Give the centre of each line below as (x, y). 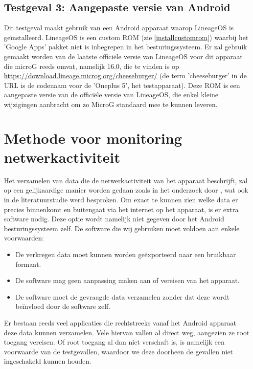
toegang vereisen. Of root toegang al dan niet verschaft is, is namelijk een (114, 342)
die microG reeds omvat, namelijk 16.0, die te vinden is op (92, 66)
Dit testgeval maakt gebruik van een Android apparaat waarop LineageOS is (119, 28)
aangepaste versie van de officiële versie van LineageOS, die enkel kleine (111, 95)
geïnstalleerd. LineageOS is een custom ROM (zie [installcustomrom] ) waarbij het (126, 37)
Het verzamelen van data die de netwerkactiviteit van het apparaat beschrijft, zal (126, 180)
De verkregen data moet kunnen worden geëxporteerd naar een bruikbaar (126, 254)
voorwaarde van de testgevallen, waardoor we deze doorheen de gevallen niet (119, 351)
